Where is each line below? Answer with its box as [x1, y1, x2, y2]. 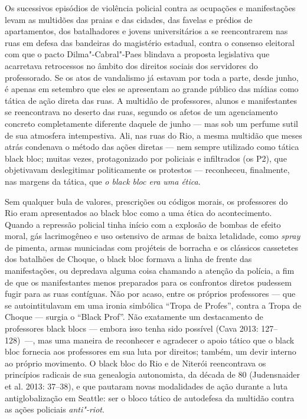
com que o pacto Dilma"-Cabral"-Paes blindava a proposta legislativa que [5, 48, 270, 60]
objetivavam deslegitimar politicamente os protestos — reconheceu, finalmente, [5, 163, 290, 176]
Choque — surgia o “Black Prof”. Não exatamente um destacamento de [5, 310, 263, 323]
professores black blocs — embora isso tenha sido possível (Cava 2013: [5, 322, 259, 335]
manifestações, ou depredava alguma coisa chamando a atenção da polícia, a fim [5, 264, 295, 277]
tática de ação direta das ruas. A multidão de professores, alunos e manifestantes [5, 94, 298, 106]
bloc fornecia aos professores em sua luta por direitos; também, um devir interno [5, 345, 296, 358]
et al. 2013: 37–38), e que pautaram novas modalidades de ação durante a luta [5, 380, 288, 392]
